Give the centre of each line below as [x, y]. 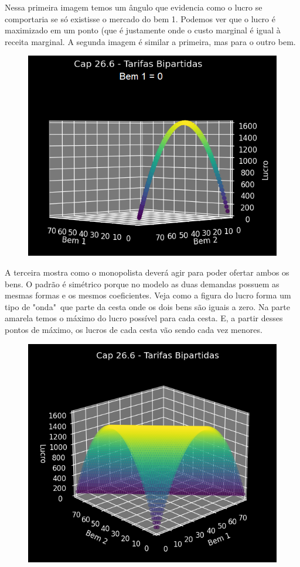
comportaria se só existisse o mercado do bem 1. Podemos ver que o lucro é [140, 18]
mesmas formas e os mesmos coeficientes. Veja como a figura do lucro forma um [148, 295]
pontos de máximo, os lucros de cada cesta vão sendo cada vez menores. [134, 329]
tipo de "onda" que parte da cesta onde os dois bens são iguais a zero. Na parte [148, 306]
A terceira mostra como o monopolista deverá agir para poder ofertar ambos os [147, 272]
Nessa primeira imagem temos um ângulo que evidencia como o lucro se [134, 7]
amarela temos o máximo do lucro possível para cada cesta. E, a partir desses [144, 318]
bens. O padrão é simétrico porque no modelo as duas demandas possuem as [142, 283]
